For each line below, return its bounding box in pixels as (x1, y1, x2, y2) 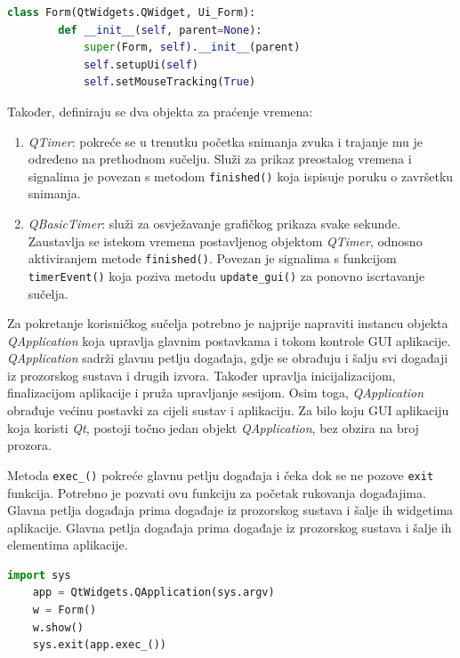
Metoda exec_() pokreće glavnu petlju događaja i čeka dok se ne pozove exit (7, 465, 434, 484)
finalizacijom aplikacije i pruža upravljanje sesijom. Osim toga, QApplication (7, 383, 424, 402)
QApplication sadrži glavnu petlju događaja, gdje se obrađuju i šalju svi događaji (7, 349, 448, 367)
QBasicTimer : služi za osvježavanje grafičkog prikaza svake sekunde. (28, 214, 401, 232)
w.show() (32, 621, 84, 634)
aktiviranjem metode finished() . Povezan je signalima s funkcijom (28, 249, 397, 268)
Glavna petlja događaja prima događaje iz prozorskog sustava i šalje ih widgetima (7, 501, 454, 519)
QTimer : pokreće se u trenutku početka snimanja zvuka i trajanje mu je (28, 132, 423, 150)
